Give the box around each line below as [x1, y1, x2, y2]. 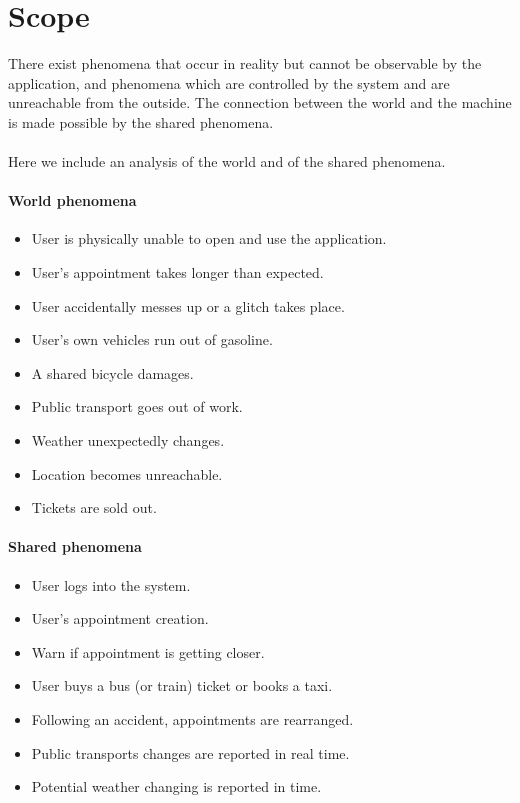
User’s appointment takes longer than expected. [31, 262, 324, 283]
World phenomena [8, 190, 137, 211]
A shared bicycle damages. [31, 362, 194, 383]
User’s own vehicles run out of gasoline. [31, 329, 273, 350]
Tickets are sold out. [31, 497, 157, 518]
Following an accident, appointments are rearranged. [31, 709, 354, 729]
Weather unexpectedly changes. [31, 430, 225, 451]
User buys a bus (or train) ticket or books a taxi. [31, 675, 333, 696]
